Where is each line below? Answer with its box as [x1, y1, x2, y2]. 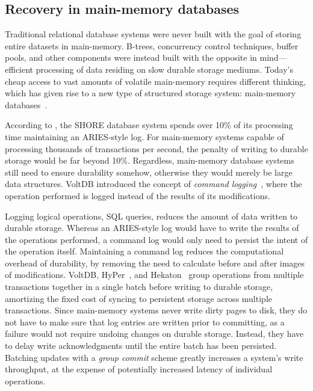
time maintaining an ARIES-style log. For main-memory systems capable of [5, 130, 284, 143]
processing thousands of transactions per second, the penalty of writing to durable [5, 142, 308, 155]
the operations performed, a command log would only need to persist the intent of [5, 233, 308, 245]
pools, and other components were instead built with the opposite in [5, 51, 257, 64]
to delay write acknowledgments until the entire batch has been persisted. [5, 339, 277, 352]
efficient [5, 63, 34, 75]
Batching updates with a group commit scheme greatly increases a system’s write [5, 351, 303, 363]
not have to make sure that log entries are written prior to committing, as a [5, 315, 285, 328]
